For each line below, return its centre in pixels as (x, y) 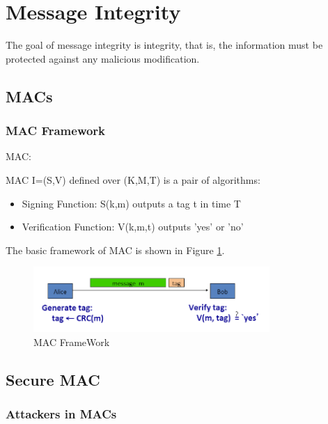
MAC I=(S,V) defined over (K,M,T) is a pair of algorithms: (133, 179)
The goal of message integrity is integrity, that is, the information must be (164, 45)
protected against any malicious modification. (103, 58)
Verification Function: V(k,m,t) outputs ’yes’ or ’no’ (133, 227)
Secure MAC (53, 379)
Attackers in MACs (61, 413)
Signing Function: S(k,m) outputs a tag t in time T (131, 203)
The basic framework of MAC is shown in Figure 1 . (115, 250)
